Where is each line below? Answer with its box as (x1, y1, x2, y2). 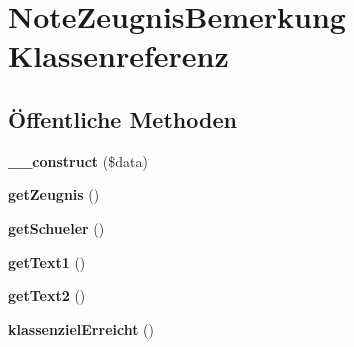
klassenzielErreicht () (8, 318, 155, 339)
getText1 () (8, 251, 86, 272)
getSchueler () (8, 217, 105, 238)
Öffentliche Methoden (8, 103, 237, 134)
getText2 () (8, 285, 86, 306)
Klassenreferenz (8, 35, 229, 76)
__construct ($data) (8, 150, 148, 171)
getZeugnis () (8, 184, 100, 205)
